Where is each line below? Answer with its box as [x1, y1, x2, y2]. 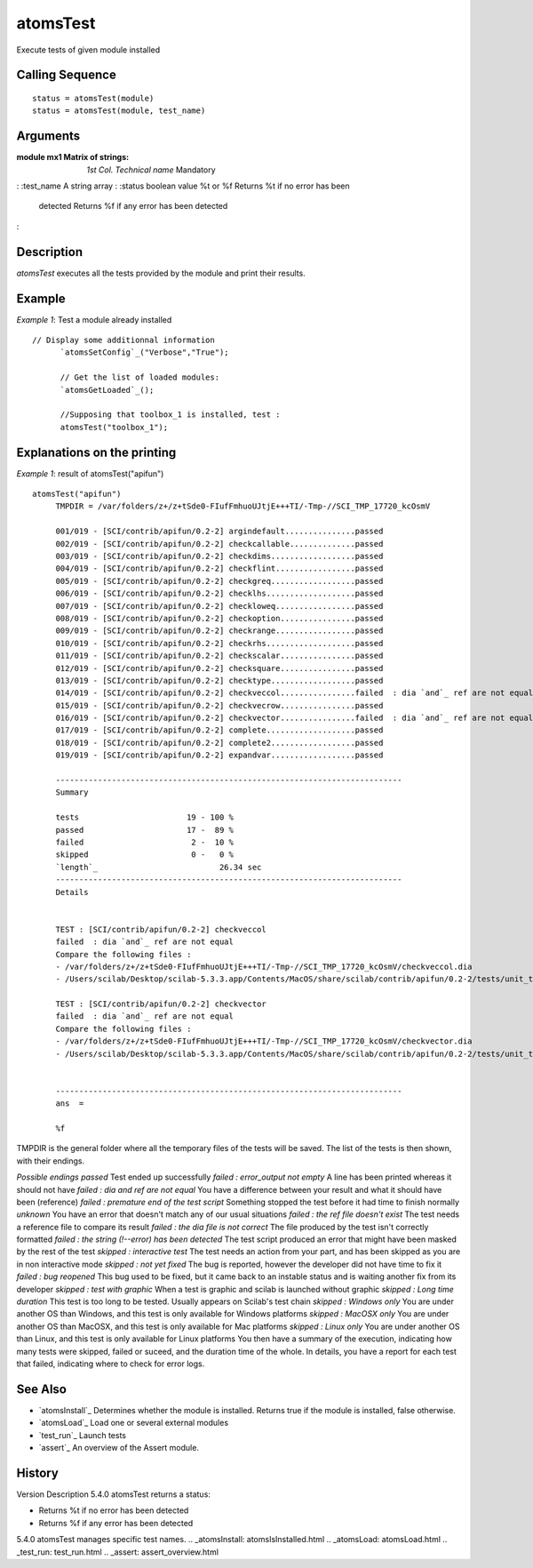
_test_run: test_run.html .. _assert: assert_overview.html [16, 1547, 219, 1557]
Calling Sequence [16, 68, 117, 83]
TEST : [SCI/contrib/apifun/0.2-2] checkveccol [55, 924, 266, 934]
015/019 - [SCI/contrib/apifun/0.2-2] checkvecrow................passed [55, 700, 384, 710]
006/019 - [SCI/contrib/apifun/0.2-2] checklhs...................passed [55, 588, 384, 599]
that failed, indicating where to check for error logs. [16, 1358, 205, 1369]
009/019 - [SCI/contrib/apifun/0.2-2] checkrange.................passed [55, 626, 384, 636]
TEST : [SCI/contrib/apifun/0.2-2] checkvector [55, 999, 266, 1009]
